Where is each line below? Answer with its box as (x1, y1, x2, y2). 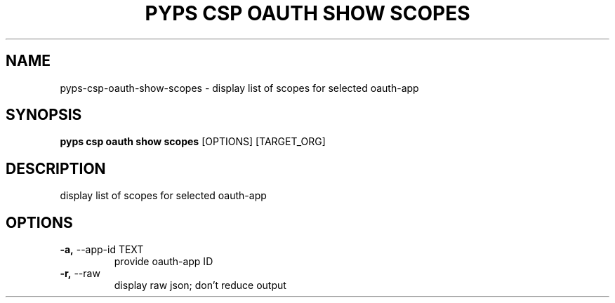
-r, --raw (60, 267, 100, 280)
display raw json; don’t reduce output (114, 279, 286, 292)
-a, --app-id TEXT (60, 243, 144, 256)
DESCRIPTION (6, 159, 106, 177)
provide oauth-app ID (114, 255, 213, 268)
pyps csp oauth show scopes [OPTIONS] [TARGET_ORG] (60, 135, 326, 148)
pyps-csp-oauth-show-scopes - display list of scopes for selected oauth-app (60, 81, 419, 94)
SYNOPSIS (6, 106, 82, 124)
